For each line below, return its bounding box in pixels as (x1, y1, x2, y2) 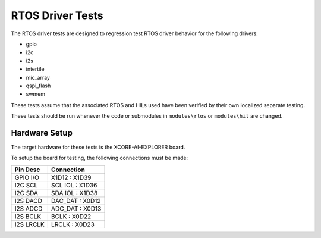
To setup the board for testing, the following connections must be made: (11, 155, 188, 162)
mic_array (26, 74, 51, 81)
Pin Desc (14, 165, 40, 174)
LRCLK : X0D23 (51, 220, 95, 228)
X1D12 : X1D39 (51, 173, 92, 181)
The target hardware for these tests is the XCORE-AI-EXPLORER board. (11, 143, 185, 151)
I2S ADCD (14, 204, 43, 212)
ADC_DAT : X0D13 (51, 204, 102, 212)
